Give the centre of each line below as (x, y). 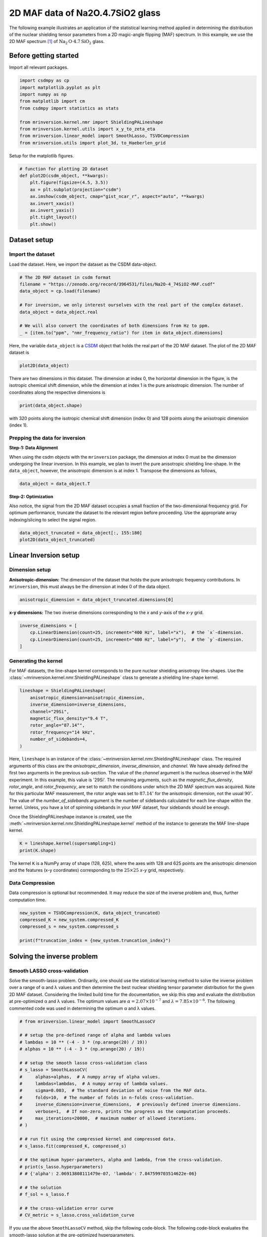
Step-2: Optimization (31, 497)
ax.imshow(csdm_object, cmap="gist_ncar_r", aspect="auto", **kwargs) (117, 196)
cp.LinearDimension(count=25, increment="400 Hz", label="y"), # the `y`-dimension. (137, 639)
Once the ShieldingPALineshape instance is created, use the (70, 816)
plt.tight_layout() (54, 217)
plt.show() (43, 224)
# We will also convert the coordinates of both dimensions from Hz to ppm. (115, 326)
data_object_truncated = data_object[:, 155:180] (81, 533)
